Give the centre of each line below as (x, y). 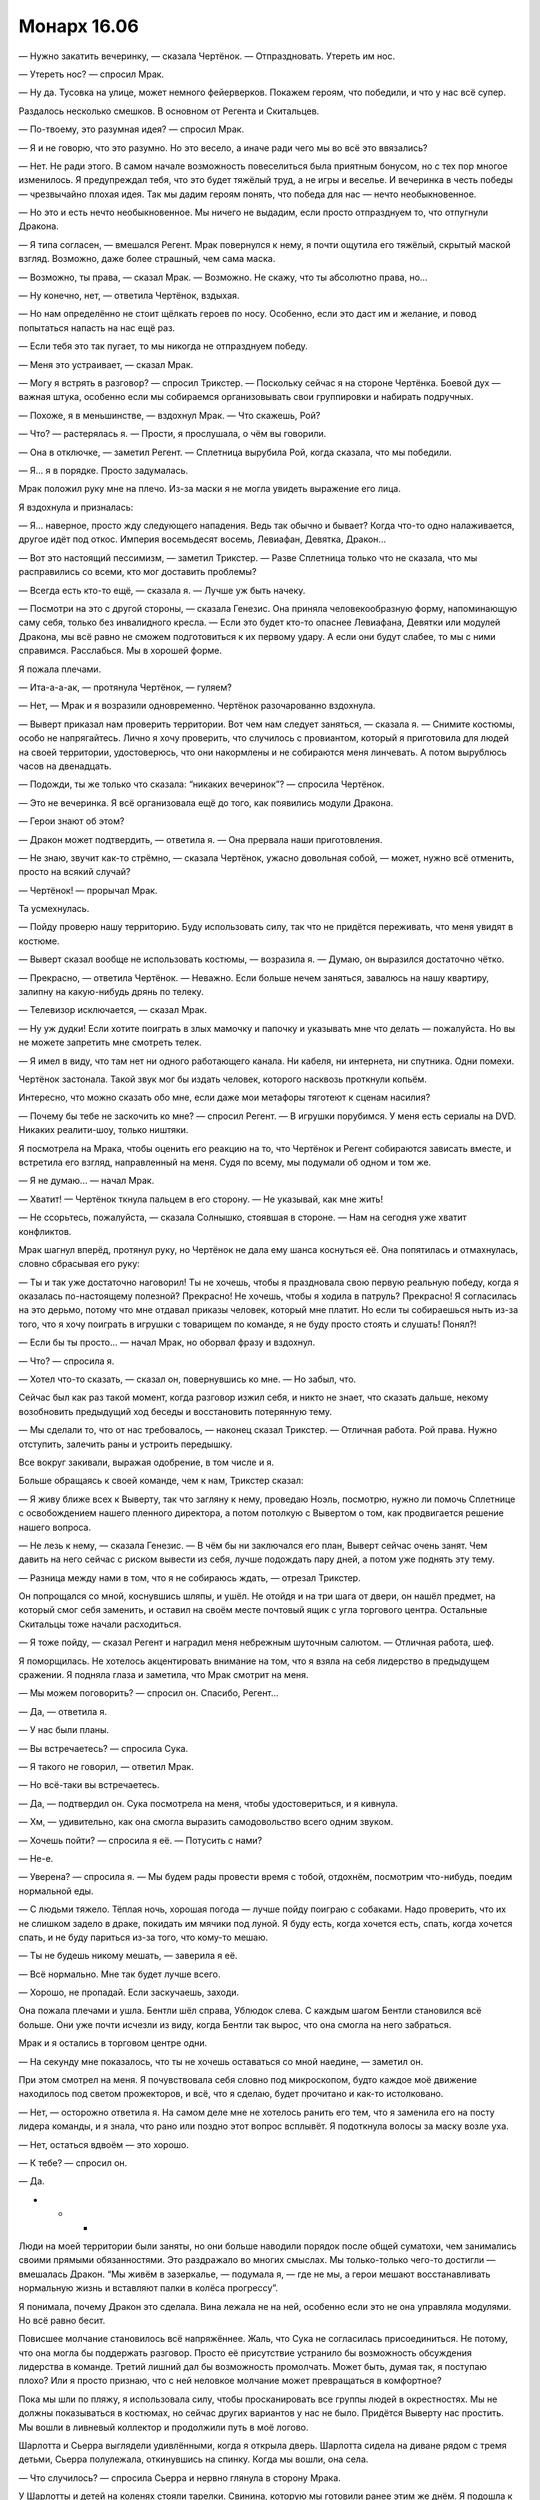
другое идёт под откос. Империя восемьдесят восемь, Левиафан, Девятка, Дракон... (202, 539)
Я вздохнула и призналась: (76, 507)
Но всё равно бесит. (62, 2320)
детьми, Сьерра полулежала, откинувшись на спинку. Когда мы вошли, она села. (193, 2459)
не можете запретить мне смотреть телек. (110, 1042)
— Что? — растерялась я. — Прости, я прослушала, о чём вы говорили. (172, 434)
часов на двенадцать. (65, 766)
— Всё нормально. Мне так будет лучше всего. (119, 1974)
